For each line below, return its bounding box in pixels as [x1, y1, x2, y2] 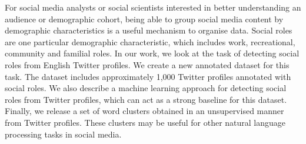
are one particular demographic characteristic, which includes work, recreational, [5, 35, 295, 48]
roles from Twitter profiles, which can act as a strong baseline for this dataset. [5, 93, 287, 105]
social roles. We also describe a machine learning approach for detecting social [5, 82, 287, 94]
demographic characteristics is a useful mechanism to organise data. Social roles [5, 24, 292, 36]
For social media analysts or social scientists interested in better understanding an [5, 1, 301, 13]
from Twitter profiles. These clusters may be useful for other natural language [5, 116, 286, 128]
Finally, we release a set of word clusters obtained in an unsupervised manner [5, 105, 284, 117]
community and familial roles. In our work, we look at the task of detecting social [5, 47, 300, 59]
